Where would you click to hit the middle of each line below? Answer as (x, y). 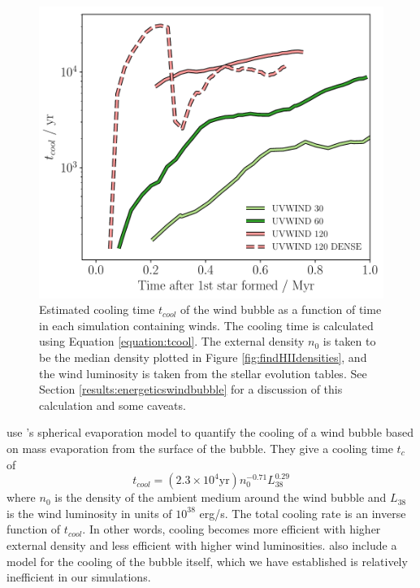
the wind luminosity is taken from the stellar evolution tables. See (203, 373)
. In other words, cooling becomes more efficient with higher (232, 529)
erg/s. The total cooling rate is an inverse (303, 513)
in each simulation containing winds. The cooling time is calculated (206, 325)
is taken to (349, 341)
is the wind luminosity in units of (89, 513)
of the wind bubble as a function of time (281, 309)
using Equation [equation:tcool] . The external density (172, 341)
